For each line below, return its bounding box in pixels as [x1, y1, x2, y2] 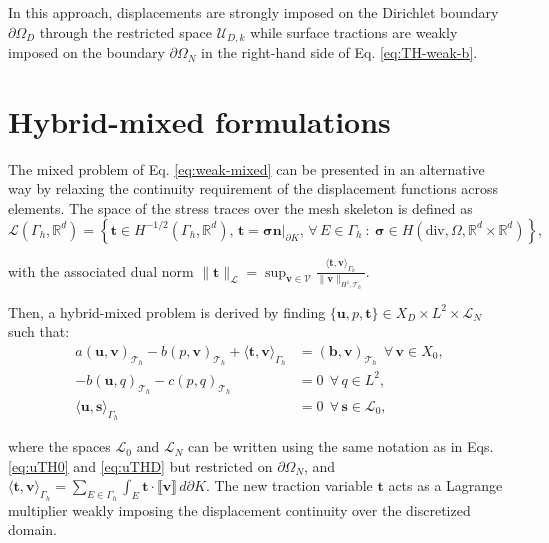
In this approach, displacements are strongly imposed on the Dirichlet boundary [8, 2, 499, 22]
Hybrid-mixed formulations [8, 100, 391, 141]
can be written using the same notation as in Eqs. [187, 436, 494, 457]
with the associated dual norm [8, 260, 194, 281]
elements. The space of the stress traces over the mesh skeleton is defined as [8, 197, 473, 218]
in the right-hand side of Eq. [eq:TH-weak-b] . [201, 42, 478, 63]
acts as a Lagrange [388, 475, 503, 496]
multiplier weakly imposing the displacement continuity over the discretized [8, 499, 471, 520]
